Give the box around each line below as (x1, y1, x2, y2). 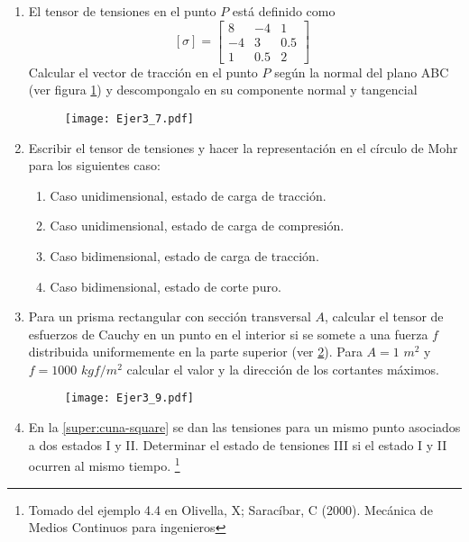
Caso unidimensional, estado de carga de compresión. (50, 216, 345, 235)
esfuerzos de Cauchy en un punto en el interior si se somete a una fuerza (28, 324, 428, 343)
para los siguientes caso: (28, 156, 161, 175)
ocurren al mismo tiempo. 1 (28, 454, 180, 474)
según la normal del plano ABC (274, 62, 449, 81)
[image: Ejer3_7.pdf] (64, 112, 194, 125)
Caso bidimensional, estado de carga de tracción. (50, 246, 319, 265)
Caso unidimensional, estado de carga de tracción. (50, 185, 326, 204)
